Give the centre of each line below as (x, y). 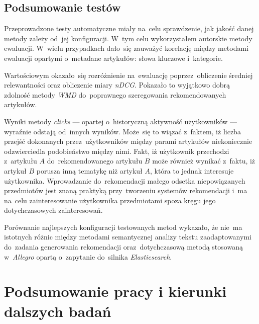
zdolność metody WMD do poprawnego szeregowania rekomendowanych (115, 94)
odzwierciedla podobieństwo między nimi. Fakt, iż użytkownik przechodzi (117, 151)
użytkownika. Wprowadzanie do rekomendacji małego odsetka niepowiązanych (125, 180)
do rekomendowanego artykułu (95, 161)
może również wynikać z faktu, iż (204, 161)
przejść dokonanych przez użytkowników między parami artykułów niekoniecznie (128, 141)
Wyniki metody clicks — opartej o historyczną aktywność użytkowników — (121, 121)
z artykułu (21, 161)
